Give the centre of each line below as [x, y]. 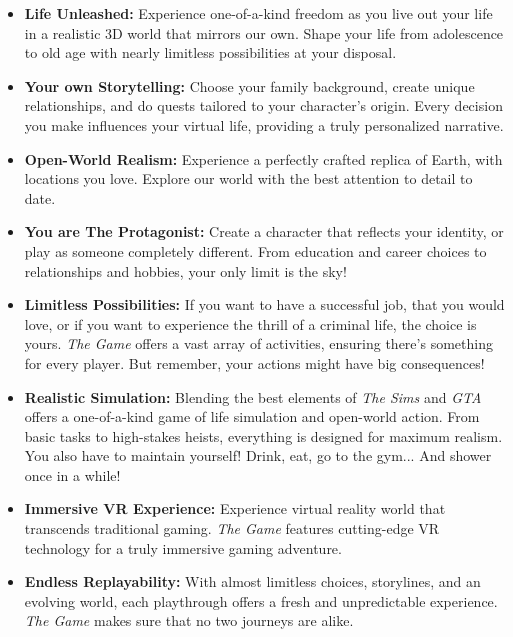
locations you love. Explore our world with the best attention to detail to [248, 178]
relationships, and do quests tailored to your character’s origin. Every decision [263, 105]
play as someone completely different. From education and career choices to [255, 250]
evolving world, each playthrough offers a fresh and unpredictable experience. [261, 600]
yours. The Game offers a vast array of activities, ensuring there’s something [258, 343]
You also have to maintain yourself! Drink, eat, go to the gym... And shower [258, 455]
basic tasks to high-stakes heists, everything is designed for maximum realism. [263, 435]
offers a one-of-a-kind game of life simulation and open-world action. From [252, 416]
